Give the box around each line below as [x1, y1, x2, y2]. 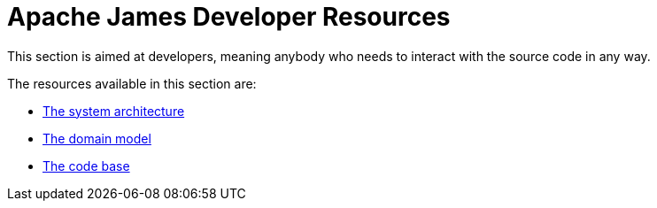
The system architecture [43, 103, 185, 119]
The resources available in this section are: [7, 75, 257, 91]
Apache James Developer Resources [7, 2, 451, 32]
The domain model [43, 130, 151, 146]
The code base [43, 158, 130, 173]
